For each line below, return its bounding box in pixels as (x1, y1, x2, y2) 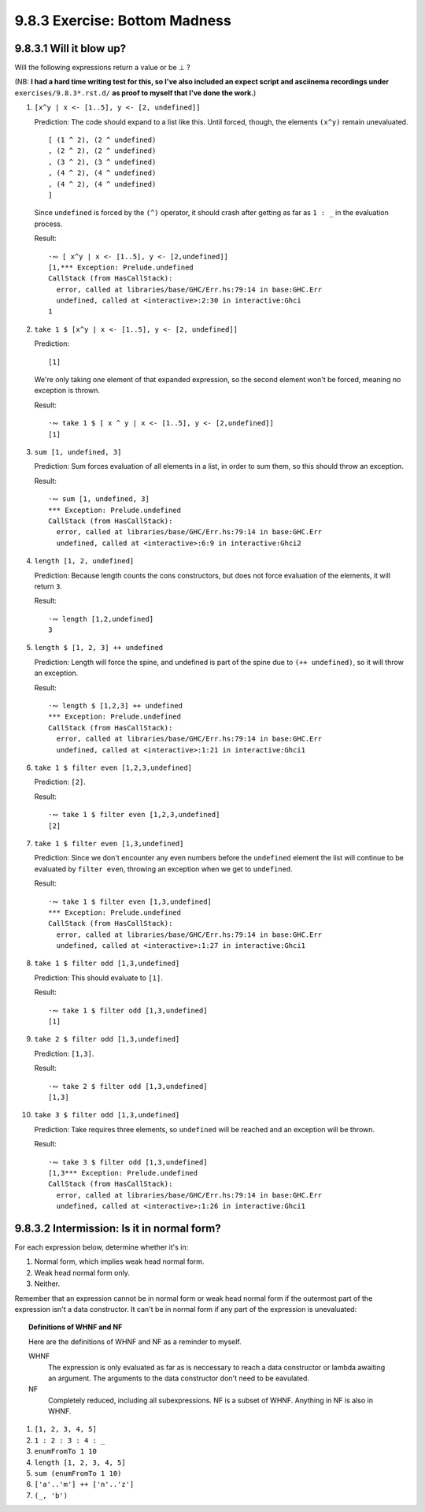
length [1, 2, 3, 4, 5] (34, 1458, 126, 1467)
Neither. (34, 1279, 61, 1288)
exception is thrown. (34, 386, 100, 396)
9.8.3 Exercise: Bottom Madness (14, 12, 231, 29)
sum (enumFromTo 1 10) (34, 1469, 122, 1478)
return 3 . (34, 581, 63, 591)
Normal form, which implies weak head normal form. (34, 1257, 205, 1266)
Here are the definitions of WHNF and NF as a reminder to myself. (28, 1336, 242, 1347)
